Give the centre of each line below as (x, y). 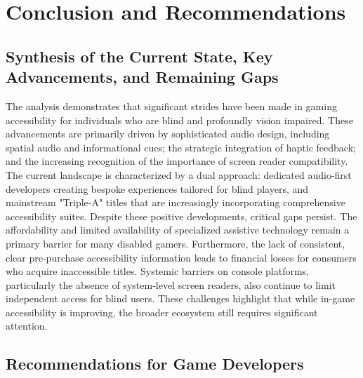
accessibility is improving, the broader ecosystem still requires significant (162, 312)
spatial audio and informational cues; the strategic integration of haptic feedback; (181, 147)
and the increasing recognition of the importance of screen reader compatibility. (177, 161)
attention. (27, 326)
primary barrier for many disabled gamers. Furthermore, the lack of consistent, (176, 243)
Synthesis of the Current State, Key (139, 56)
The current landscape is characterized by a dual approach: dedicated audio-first (179, 174)
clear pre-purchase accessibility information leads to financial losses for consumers (181, 257)
